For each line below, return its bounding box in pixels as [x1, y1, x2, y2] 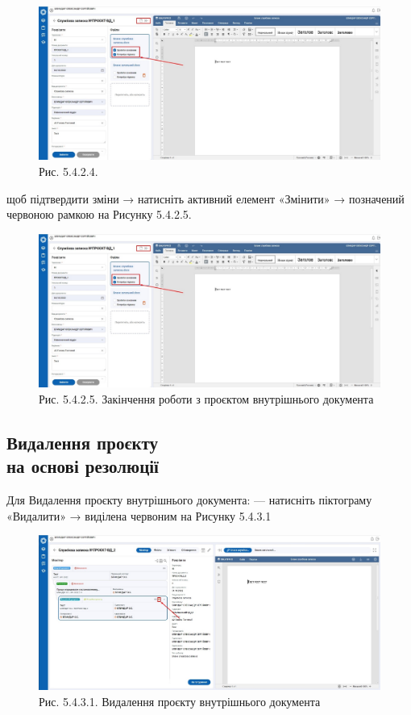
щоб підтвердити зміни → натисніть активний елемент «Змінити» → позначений [6, 190, 405, 207]
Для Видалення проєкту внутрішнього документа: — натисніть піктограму [6, 491, 372, 508]
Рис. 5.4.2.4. [39, 163, 98, 180]
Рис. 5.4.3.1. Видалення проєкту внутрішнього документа [39, 692, 321, 709]
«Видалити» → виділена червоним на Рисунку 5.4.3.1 [6, 507, 272, 524]
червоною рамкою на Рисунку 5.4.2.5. [6, 206, 192, 223]
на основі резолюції [6, 454, 159, 479]
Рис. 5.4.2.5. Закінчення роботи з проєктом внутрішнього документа [39, 390, 374, 407]
